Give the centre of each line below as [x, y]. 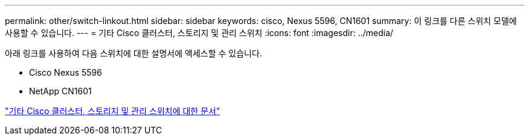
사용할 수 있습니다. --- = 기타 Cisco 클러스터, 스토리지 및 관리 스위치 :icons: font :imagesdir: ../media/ [199, 33]
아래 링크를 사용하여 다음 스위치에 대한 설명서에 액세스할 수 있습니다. [133, 53]
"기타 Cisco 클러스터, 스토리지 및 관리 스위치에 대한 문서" [113, 111]
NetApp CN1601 [60, 91]
